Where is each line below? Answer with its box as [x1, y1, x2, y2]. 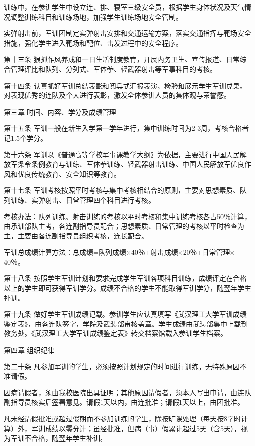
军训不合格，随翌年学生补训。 [10, 433, 107, 443]
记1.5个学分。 [4, 132, 47, 143]
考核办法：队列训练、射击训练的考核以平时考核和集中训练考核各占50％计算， [4, 211, 251, 221]
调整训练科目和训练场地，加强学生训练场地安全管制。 [10, 11, 182, 22]
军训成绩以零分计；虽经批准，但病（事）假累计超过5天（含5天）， [31, 423, 241, 433]
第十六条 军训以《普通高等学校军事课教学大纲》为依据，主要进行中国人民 [4, 149, 240, 159]
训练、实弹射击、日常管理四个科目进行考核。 [10, 194, 155, 205]
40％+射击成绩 [131, 247, 178, 257]
